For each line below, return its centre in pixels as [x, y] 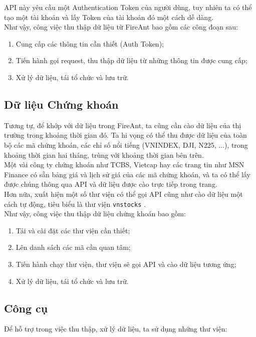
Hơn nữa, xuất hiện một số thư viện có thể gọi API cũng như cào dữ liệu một [123, 194]
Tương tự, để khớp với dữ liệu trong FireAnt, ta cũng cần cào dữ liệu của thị [123, 125]
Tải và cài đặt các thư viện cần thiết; [73, 230]
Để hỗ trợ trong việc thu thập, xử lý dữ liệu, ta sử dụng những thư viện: [116, 329]
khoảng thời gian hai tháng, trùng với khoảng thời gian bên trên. [104, 154]
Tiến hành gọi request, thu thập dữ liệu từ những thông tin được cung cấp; [132, 60]
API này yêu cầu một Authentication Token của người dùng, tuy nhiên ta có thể [128, 7]
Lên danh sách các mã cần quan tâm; [73, 247]
